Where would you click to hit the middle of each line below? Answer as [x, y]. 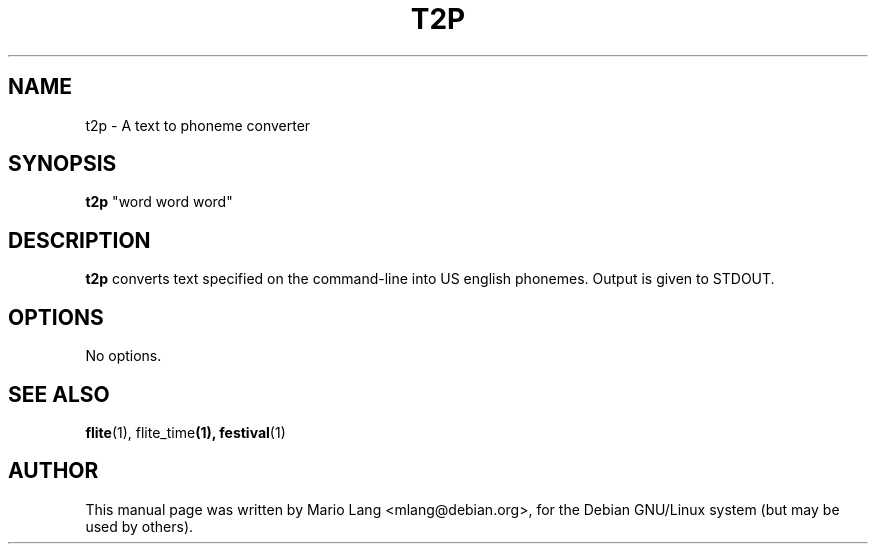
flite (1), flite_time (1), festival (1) [185, 432]
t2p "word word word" [159, 202]
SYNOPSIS [62, 164]
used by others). [139, 526]
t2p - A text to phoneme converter [198, 125]
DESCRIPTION [79, 240]
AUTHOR [53, 471]
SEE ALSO [59, 394]
